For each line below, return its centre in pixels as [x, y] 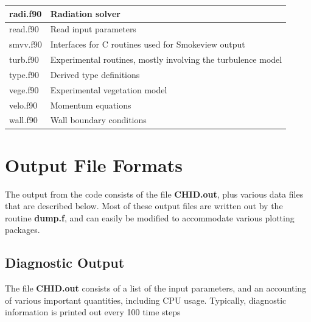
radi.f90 [26, 13]
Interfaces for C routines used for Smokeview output [148, 44]
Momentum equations [91, 105]
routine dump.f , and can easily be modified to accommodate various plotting [150, 217]
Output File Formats [94, 164]
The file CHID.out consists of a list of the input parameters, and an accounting [156, 288]
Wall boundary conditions [98, 120]
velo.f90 [23, 105]
